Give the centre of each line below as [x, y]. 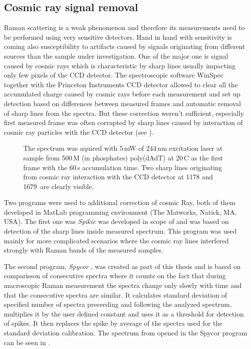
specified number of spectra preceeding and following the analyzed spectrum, [118, 304]
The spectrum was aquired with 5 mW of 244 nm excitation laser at [123, 148]
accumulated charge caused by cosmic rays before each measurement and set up [122, 94]
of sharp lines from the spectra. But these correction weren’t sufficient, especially [124, 113]
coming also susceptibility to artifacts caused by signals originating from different [125, 46]
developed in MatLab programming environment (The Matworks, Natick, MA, [120, 212]
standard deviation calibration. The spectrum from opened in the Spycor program [126, 333]
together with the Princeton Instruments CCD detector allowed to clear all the [121, 84]
